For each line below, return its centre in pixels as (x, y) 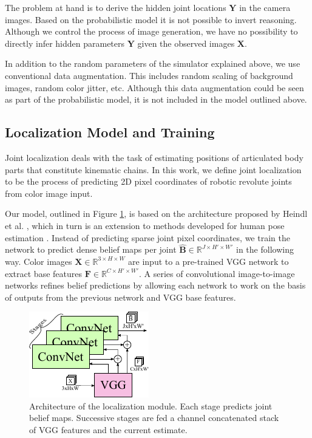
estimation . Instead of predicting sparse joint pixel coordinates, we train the (148, 237)
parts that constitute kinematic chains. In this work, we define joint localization (153, 169)
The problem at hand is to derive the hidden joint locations (116, 7)
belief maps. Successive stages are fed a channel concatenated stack (154, 418)
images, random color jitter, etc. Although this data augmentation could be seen (154, 87)
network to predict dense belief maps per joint (91, 249)
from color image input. (49, 193)
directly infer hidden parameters (65, 43)
